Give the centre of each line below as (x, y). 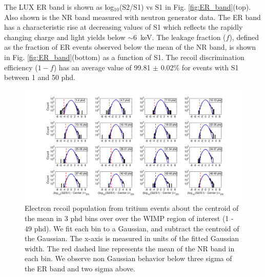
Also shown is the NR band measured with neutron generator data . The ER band (132, 17)
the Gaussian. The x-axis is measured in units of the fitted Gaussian (132, 238)
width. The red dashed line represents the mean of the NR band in (130, 248)
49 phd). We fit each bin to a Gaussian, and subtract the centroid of (132, 228)
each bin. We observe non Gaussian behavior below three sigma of (128, 258)
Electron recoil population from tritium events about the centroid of (132, 208)
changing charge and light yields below (65, 37)
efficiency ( (21, 67)
